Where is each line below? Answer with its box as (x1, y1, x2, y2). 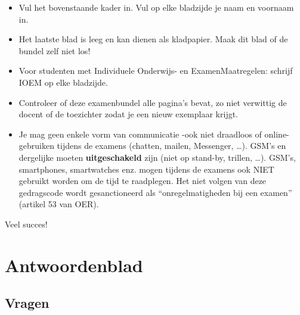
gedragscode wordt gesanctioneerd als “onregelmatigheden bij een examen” (18, 186, 292, 198)
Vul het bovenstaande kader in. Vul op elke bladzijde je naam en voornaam (18, 1, 294, 13)
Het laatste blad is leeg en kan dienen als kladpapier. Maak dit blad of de (18, 33, 288, 45)
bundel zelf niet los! (18, 44, 91, 57)
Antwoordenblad (5, 252, 143, 277)
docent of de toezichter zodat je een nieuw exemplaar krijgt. (18, 108, 239, 120)
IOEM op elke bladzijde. (18, 76, 108, 88)
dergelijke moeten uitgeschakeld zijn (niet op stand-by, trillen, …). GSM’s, (18, 151, 296, 163)
